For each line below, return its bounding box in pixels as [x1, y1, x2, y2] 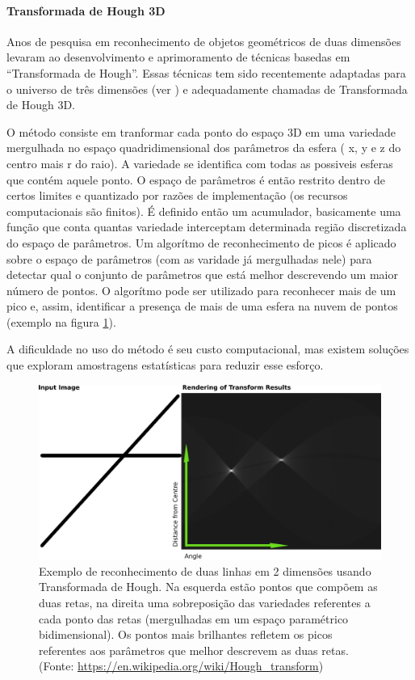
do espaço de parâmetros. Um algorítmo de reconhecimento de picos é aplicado [6, 234, 396, 251]
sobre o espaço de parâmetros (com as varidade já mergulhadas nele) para [6, 250, 372, 267]
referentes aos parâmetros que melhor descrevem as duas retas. [39, 641, 349, 658]
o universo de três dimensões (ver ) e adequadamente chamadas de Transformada [6, 80, 408, 97]
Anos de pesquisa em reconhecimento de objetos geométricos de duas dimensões [6, 32, 401, 49]
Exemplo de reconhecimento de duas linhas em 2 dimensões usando [39, 562, 371, 579]
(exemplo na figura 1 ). [6, 313, 116, 330]
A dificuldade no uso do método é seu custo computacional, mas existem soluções [6, 340, 409, 357]
